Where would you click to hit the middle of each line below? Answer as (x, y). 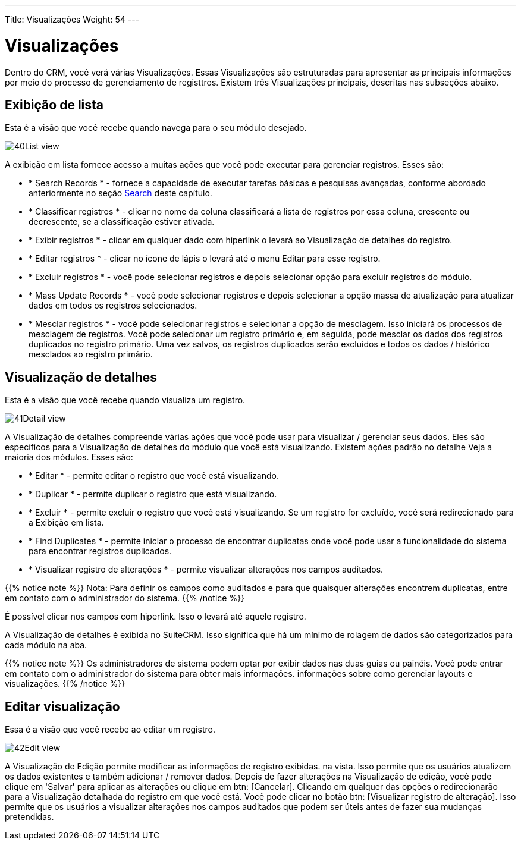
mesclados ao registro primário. (91, 354)
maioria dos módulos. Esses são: (69, 457)
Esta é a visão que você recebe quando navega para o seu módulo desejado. (156, 128)
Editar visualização (62, 706)
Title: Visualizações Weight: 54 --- (72, 19)
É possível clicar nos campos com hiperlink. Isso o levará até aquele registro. (156, 617)
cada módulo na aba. (46, 645)
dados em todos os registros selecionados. (113, 306)
